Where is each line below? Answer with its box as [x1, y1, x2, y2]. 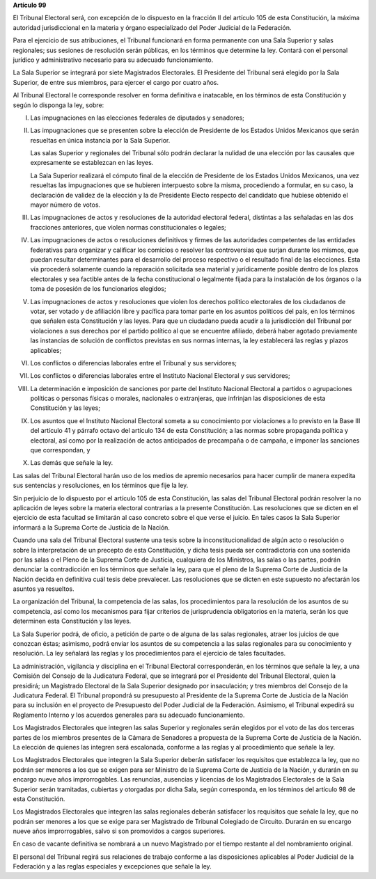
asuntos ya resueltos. [13, 585, 75, 593]
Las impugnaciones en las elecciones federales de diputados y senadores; [30, 113, 245, 122]
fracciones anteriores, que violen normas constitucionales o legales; [30, 223, 226, 231]
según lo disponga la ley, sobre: [13, 101, 104, 109]
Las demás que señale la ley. [30, 459, 113, 467]
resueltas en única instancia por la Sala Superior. [30, 136, 171, 144]
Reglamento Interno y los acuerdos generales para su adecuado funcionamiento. [13, 711, 245, 719]
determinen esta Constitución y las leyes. [13, 617, 132, 626]
